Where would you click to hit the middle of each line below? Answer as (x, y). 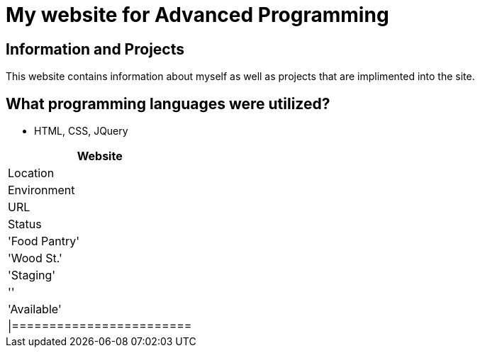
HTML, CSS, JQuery (81, 131)
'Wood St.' (35, 258)
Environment (41, 190)
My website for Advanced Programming (197, 15)
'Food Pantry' (44, 241)
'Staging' (32, 275)
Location (31, 173)
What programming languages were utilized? (168, 103)
